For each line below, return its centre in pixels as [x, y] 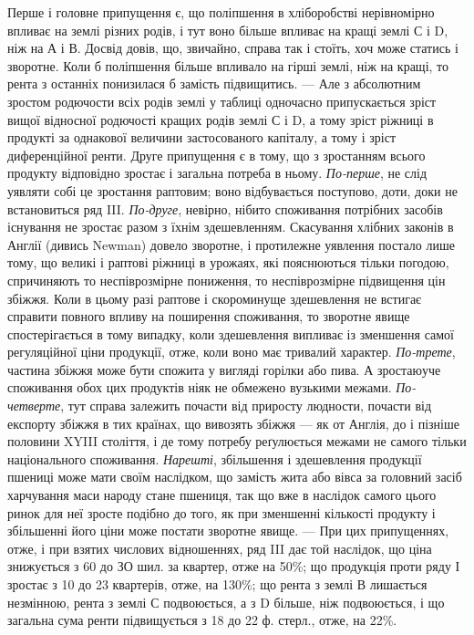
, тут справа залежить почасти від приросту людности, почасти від [246, 406]
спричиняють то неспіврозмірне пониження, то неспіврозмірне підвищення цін [227, 280]
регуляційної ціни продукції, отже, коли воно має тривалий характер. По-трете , [232, 352]
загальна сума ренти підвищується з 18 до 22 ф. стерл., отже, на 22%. [202, 620]
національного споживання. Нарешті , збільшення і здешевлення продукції [215, 458]
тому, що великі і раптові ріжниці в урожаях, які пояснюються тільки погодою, [228, 262]
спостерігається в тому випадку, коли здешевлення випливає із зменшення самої [231, 333]
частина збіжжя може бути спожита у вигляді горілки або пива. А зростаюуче [224, 369]
